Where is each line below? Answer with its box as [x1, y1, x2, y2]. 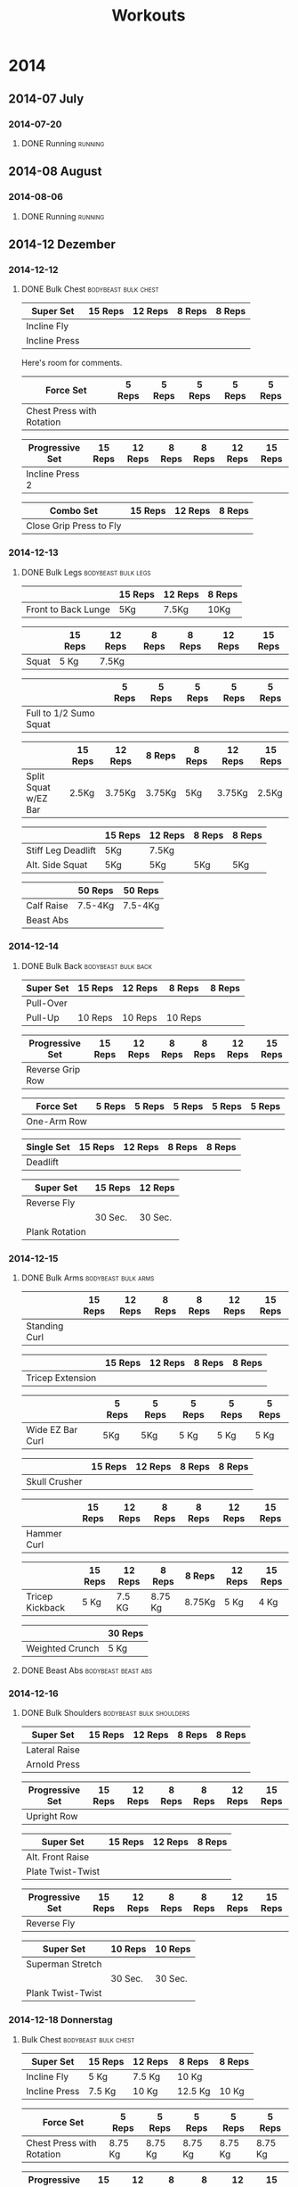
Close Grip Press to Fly [25, 519, 122, 532]
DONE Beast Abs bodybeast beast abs [20, 1665, 153, 1676]
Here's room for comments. [20, 358, 123, 369]
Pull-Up [25, 1011, 60, 1023]
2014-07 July [8, 91, 85, 106]
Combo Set [49, 505, 99, 518]
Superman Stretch [25, 1958, 102, 1970]
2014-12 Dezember [8, 236, 117, 252]
